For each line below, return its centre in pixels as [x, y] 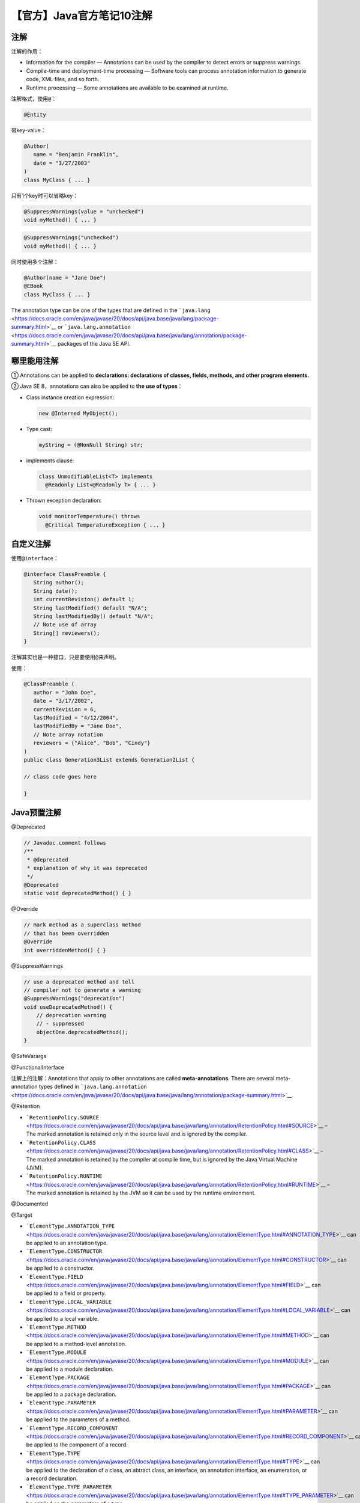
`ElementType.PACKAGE [58, 1378]
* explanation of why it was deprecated [87, 868]
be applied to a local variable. [62, 1318]
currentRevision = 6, [65, 709]
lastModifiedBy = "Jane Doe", [78, 726]
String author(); [58, 583]
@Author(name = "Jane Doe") [65, 277]
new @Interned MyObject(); [78, 413]
